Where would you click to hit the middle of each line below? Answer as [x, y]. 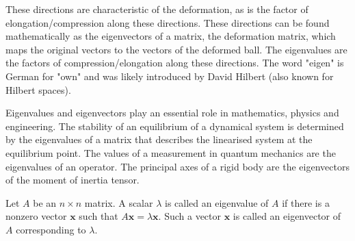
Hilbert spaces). [38, 89]
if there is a [306, 202]
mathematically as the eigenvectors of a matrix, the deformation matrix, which [171, 36]
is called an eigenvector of [287, 216]
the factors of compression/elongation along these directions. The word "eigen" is [175, 63]
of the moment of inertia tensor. [73, 180]
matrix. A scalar [119, 202]
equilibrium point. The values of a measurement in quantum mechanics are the [171, 152]
